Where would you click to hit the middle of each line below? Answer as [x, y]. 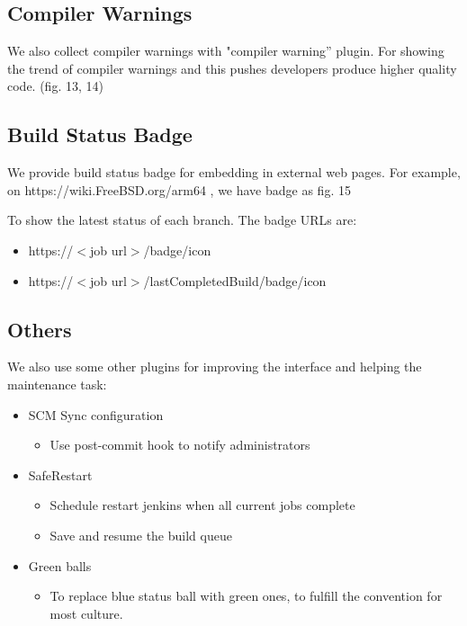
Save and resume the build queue [141, 535]
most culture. [86, 613]
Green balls [60, 565]
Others [40, 329]
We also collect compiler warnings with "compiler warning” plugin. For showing [226, 51]
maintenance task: [57, 384]
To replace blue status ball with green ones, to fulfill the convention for [246, 596]
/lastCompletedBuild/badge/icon [235, 280]
